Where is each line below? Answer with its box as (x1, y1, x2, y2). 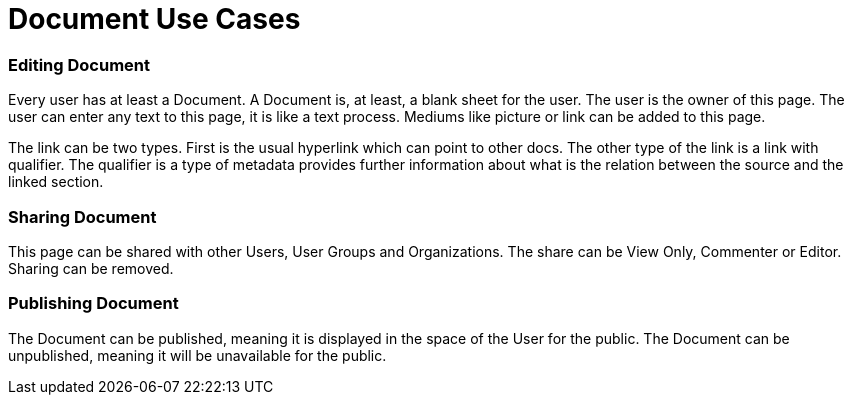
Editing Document (8, 54, 151, 75)
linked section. (8, 173, 104, 191)
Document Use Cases (8, 2, 301, 36)
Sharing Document (8, 206, 157, 227)
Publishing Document (8, 293, 179, 314)
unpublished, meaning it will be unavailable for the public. (8, 346, 387, 364)
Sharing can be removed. (8, 259, 174, 277)
